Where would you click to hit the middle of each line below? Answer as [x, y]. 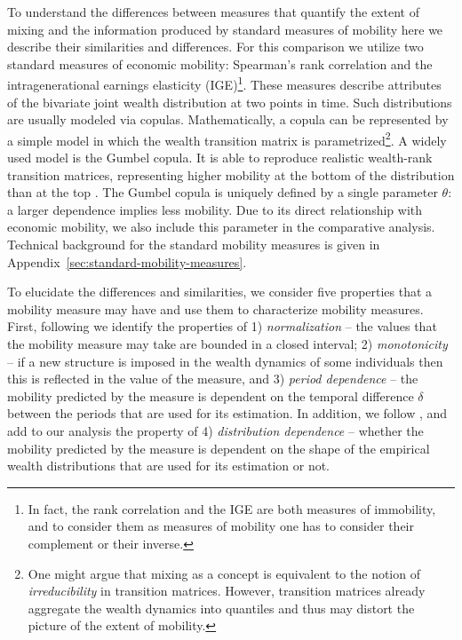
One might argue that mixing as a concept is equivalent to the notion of [224, 573]
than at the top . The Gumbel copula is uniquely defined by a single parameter [223, 192]
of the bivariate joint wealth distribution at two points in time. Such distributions [230, 102]
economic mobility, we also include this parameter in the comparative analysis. [221, 227]
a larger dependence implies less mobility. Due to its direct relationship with [215, 209]
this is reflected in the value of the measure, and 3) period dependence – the [213, 379]
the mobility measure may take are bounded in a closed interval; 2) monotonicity [227, 344]
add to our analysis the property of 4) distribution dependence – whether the [215, 430]
